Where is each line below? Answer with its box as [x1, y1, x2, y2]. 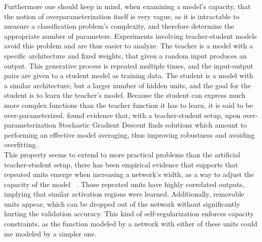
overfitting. [4, 139, 38, 150]
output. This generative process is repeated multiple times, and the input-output [4, 60, 253, 71]
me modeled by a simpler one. [4, 228, 97, 238]
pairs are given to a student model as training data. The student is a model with [4, 70, 253, 81]
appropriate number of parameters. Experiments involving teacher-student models [4, 30, 257, 41]
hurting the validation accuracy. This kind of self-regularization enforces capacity [4, 208, 254, 219]
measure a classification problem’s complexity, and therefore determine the [4, 21, 234, 31]
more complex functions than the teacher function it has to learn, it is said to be [4, 99, 253, 110]
